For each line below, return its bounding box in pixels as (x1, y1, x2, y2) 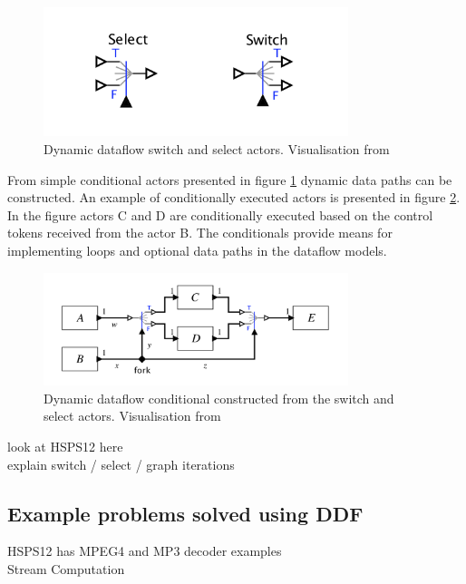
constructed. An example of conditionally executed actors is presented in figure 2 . (7, 188, 461, 207)
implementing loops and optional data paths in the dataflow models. (7, 240, 387, 259)
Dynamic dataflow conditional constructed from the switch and (44, 388, 394, 407)
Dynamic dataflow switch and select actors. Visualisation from (44, 140, 390, 158)
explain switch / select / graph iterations (7, 454, 235, 473)
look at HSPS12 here (7, 437, 123, 456)
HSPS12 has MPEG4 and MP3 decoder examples (7, 541, 282, 560)
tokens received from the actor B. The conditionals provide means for (7, 223, 393, 242)
